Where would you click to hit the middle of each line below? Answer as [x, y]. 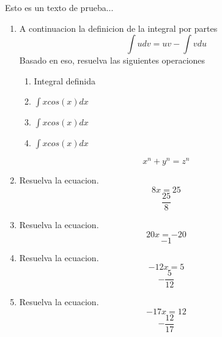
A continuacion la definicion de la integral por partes [118, 28]
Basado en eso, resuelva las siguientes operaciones [112, 60]
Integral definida [65, 80]
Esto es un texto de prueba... [59, 7]
